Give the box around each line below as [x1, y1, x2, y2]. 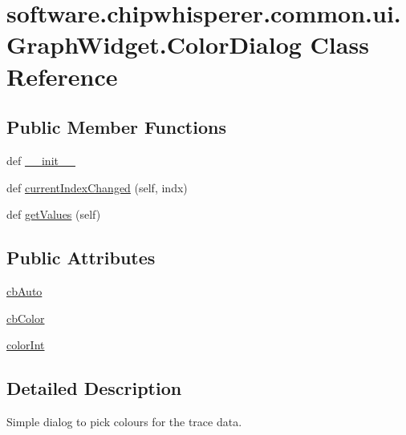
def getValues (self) [6, 206, 101, 223]
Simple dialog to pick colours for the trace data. [6, 413, 242, 429]
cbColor [6, 309, 45, 326]
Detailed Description [6, 376, 182, 401]
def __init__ [6, 151, 75, 168]
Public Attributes [6, 245, 156, 270]
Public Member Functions [6, 115, 226, 139]
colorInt [6, 336, 45, 353]
